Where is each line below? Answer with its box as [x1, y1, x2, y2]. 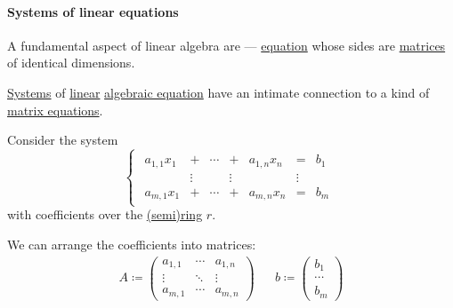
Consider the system [7, 130, 118, 149]
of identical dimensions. [7, 53, 135, 72]
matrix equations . [7, 100, 103, 119]
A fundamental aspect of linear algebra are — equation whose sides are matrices [7, 36, 446, 54]
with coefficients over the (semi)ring [7, 205, 203, 224]
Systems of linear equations [7, 2, 179, 20]
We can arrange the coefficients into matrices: [7, 234, 256, 253]
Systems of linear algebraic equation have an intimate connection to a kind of [7, 83, 430, 101]
